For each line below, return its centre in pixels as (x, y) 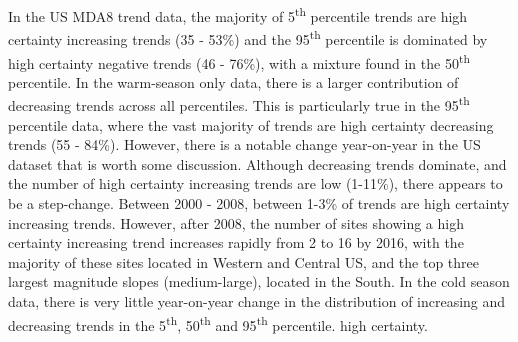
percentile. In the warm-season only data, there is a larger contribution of (233, 81)
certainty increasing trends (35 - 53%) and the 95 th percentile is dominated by (248, 37)
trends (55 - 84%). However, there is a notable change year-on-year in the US (244, 144)
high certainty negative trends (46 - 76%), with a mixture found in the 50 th (239, 61)
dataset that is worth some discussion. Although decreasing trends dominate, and (257, 163)
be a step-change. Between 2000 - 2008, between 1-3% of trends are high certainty (259, 202)
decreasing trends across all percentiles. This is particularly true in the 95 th (239, 103)
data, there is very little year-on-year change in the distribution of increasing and (257, 300)
